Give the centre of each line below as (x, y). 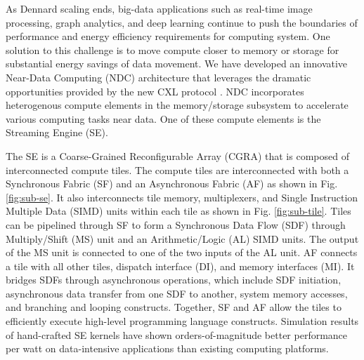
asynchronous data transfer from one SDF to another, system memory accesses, (177, 293)
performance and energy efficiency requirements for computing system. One (168, 36)
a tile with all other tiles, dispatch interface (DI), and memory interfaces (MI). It (180, 266)
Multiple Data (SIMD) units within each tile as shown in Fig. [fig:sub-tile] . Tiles (178, 211)
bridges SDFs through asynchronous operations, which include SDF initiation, (174, 280)
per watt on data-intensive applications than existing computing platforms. (167, 348)
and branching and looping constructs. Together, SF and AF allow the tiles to (174, 307)
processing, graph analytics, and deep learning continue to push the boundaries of (182, 22)
